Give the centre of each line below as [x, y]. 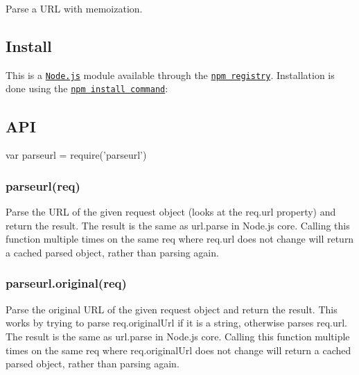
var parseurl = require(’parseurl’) [76, 155]
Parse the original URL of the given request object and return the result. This [172, 309]
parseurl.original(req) [66, 283]
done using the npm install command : [87, 88]
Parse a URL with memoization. [74, 8]
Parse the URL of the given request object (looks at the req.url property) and [171, 212]
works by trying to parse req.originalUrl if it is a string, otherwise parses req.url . [176, 323]
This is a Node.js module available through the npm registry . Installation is [170, 75]
